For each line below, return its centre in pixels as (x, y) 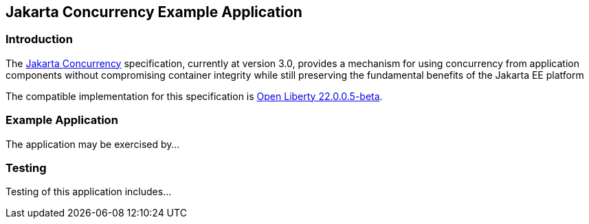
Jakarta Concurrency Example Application (154, 12)
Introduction (39, 39)
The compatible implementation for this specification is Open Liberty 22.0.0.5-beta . (194, 96)
